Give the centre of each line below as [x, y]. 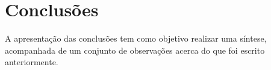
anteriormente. [32, 62]
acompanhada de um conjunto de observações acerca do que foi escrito [135, 50]
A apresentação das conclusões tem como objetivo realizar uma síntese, [136, 38]
